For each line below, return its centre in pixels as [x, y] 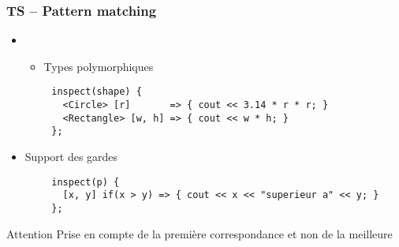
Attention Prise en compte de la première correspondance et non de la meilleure [199, 233]
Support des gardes [71, 157]
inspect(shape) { [97, 92]
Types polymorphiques [99, 66]
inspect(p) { [86, 182]
